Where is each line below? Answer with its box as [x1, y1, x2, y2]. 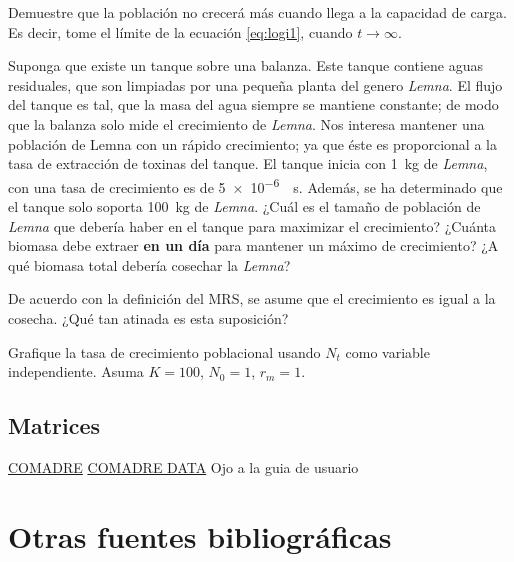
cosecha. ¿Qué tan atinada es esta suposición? [8, 307, 289, 328]
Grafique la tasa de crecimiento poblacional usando [8, 341, 321, 362]
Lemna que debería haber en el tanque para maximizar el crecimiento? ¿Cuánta [8, 215, 496, 236]
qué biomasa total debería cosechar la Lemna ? [8, 254, 291, 275]
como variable [345, 341, 430, 362]
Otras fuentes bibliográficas [8, 515, 392, 556]
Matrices [8, 410, 101, 441]
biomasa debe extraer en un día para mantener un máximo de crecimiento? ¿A [8, 235, 499, 256]
